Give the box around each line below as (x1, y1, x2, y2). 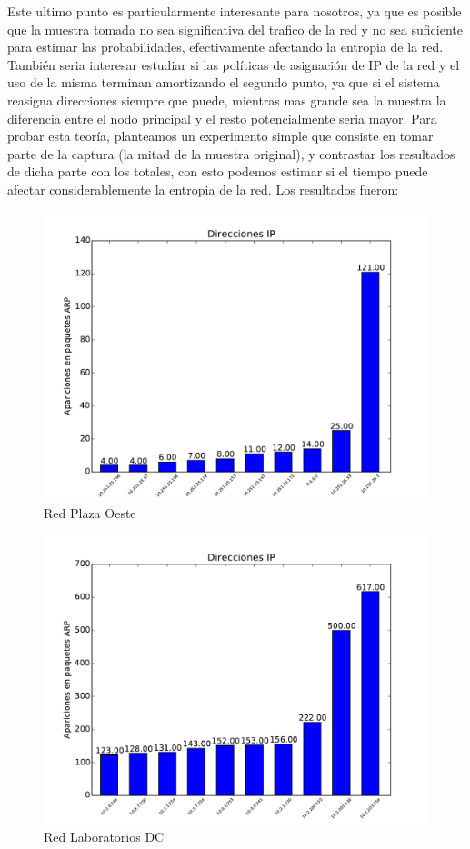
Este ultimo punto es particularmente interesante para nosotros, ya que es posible (7, 2, 462, 20)
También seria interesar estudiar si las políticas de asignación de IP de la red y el (7, 55, 460, 74)
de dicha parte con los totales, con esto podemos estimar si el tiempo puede (7, 162, 428, 181)
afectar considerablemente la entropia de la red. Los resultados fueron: (7, 179, 399, 198)
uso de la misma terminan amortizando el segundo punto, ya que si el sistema (7, 73, 440, 92)
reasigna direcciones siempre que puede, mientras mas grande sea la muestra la (7, 90, 446, 109)
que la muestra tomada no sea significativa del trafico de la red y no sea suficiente (7, 19, 463, 38)
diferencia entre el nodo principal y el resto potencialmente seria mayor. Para (7, 108, 437, 127)
